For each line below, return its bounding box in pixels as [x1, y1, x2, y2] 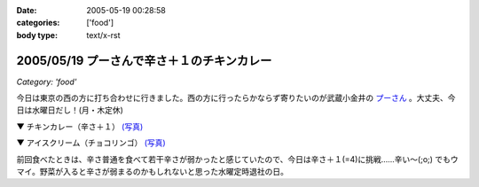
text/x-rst [86, 29, 121, 40]
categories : [16, 18, 60, 28]
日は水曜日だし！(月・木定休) [16, 105, 124, 115]
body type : [16, 29, 58, 40]
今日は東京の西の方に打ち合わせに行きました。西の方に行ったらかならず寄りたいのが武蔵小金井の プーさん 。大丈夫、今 [16, 93, 456, 104]
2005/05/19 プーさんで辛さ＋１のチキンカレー [16, 53, 272, 68]
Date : [16, 5, 37, 15]
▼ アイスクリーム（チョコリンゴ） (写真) [16, 137, 166, 148]
